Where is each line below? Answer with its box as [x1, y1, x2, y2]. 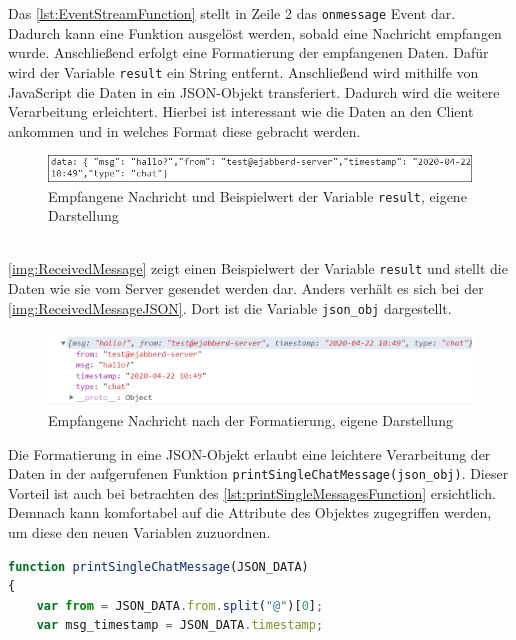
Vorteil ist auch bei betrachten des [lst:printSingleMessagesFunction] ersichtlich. [8, 482, 496, 503]
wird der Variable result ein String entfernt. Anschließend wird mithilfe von [8, 61, 479, 82]
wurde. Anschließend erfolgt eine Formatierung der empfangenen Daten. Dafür [8, 42, 489, 63]
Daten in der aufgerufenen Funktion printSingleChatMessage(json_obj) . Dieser [8, 463, 509, 484]
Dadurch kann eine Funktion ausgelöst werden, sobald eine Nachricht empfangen [8, 22, 502, 43]
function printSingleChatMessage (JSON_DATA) [8, 559, 309, 574]
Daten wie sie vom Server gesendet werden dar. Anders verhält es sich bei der [8, 278, 484, 299]
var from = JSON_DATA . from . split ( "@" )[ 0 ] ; [36, 598, 324, 613]
